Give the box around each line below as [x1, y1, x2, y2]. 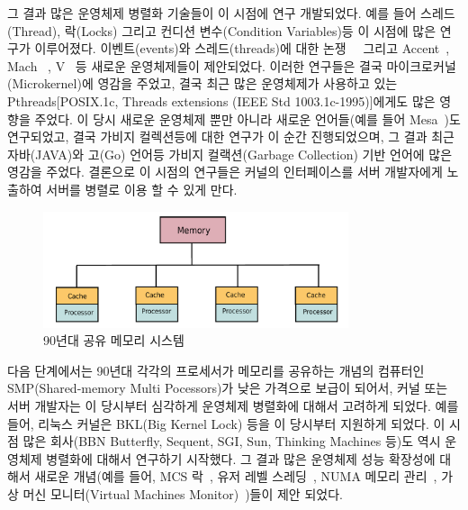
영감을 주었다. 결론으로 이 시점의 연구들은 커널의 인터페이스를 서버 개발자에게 [7, 162, 443, 181]
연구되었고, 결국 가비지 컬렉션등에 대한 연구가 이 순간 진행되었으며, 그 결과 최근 [7, 127, 454, 146]
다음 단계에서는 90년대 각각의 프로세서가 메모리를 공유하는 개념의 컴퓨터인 [7, 360, 425, 379]
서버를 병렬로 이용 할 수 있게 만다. [46, 179, 238, 198]
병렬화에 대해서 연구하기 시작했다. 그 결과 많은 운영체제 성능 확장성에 [46, 449, 436, 468]
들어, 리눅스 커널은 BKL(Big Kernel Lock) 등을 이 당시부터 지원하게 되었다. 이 [7, 414, 445, 433]
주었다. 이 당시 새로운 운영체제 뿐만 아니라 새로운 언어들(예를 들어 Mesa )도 [34, 109, 461, 128]
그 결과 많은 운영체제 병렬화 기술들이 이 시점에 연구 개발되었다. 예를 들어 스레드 [7, 4, 455, 22]
